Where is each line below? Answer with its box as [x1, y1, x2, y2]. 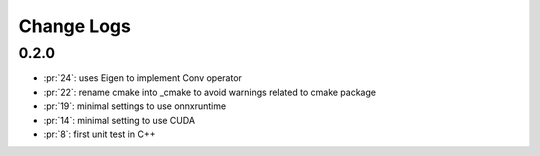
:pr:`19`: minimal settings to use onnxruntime [43, 100, 227, 112]
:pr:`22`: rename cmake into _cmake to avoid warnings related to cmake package [43, 86, 377, 98]
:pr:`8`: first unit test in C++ [43, 128, 156, 140]
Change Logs [18, 15, 132, 37]
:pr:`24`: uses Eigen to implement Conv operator [43, 72, 242, 84]
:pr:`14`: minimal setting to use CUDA [43, 114, 195, 126]
